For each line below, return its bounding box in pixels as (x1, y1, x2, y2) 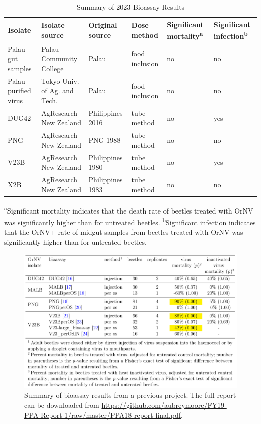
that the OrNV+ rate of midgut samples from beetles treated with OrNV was (4, 227, 243, 237)
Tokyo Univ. (41, 75, 79, 86)
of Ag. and (41, 85, 74, 96)
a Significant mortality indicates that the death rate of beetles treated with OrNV (4, 203, 253, 216)
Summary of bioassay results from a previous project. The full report (24, 390, 236, 400)
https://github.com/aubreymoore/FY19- (101, 399, 227, 410)
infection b (213, 29, 248, 41)
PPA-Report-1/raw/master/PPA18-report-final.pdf (24, 409, 181, 420)
